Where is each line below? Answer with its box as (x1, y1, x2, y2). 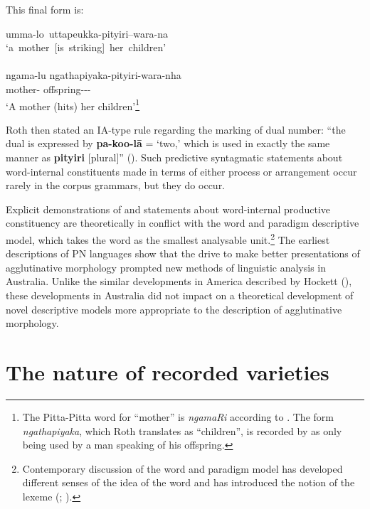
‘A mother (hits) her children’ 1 (6, 96, 140, 113)
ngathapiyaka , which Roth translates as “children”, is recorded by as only (22, 423, 342, 438)
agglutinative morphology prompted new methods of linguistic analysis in (6, 259, 326, 274)
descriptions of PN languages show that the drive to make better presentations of (6, 246, 360, 261)
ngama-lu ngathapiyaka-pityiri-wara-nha (6, 68, 181, 82)
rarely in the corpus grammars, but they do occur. (6, 178, 226, 193)
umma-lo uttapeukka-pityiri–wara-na (6, 26, 169, 41)
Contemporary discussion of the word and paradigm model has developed (22, 461, 343, 476)
